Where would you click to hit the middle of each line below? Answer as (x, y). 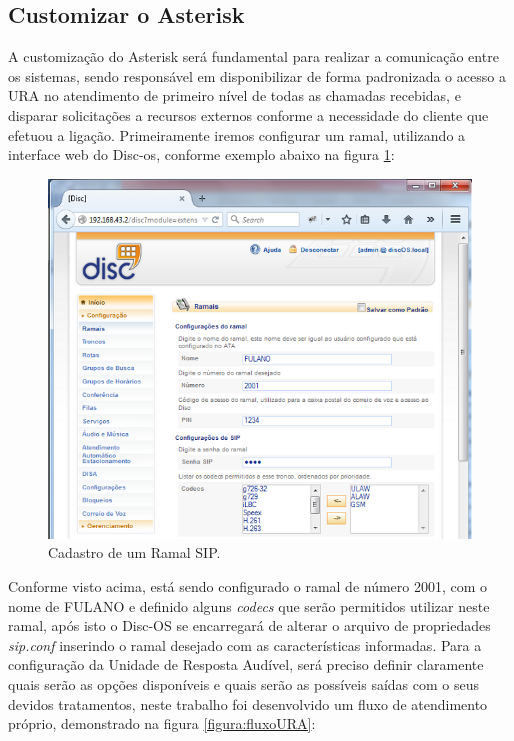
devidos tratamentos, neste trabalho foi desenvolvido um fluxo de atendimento (248, 703)
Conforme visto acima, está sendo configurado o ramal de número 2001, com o (248, 586)
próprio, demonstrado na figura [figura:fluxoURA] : (162, 723)
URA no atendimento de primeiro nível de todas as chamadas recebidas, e (234, 95)
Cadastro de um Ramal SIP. (134, 552)
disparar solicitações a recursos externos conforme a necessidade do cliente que (248, 114)
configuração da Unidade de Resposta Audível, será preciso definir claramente (246, 664)
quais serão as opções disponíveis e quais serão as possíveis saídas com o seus (243, 684)
